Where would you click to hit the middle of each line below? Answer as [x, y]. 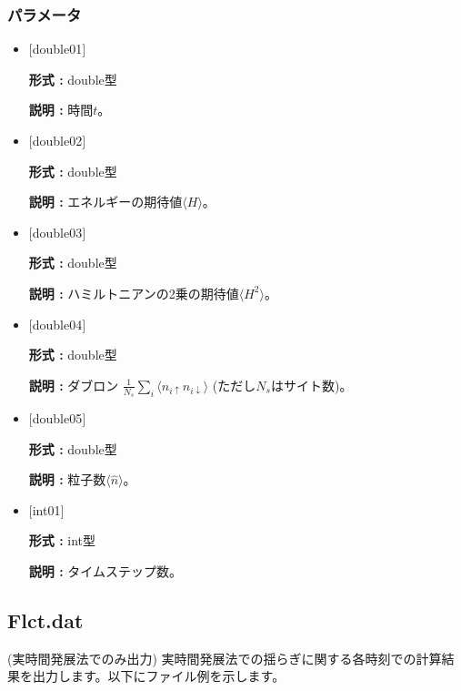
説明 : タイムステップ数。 [105, 570]
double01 [57, 49]
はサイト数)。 [311, 385]
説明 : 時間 [61, 110]
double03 [57, 232]
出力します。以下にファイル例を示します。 [159, 676]
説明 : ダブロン [74, 385]
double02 [57, 140]
